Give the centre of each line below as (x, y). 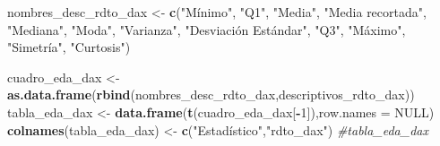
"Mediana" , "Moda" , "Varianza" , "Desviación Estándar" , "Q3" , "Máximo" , (207, 29)
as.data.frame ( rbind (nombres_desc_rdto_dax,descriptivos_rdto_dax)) (211, 94)
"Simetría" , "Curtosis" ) (69, 47)
